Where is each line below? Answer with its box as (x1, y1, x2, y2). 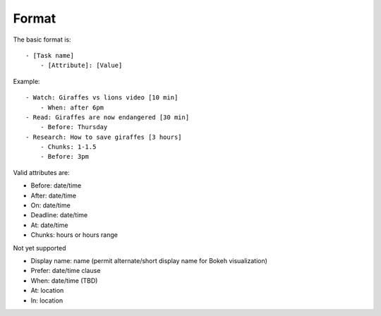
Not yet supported (13, 243, 66, 252)
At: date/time (30, 221, 68, 229)
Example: (13, 77, 40, 85)
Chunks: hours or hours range (30, 231, 118, 239)
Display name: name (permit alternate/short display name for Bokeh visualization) (30, 256, 268, 265)
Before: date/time (30, 181, 82, 190)
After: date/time (30, 191, 77, 200)
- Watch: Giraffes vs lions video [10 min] (25, 94, 179, 102)
